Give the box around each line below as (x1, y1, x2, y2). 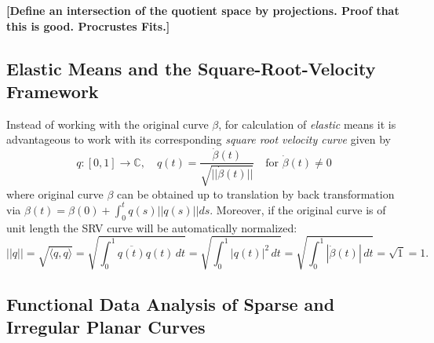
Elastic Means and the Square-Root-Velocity (6, 56, 376, 80)
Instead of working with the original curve (6, 115, 209, 132)
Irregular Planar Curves (6, 315, 206, 339)
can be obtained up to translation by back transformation (117, 185, 395, 202)
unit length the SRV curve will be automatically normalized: (6, 219, 297, 235)
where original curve (6, 185, 104, 202)
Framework (6, 78, 99, 103)
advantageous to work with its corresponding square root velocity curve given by (6, 131, 391, 148)
